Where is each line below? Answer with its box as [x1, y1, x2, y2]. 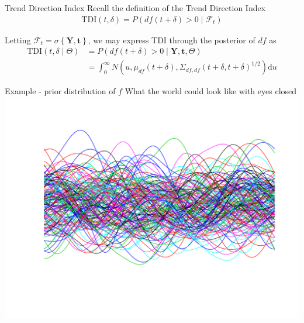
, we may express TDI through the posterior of [88, 33, 255, 46]
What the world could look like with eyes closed [125, 85, 297, 97]
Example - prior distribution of [5, 85, 116, 97]
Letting [5, 33, 31, 46]
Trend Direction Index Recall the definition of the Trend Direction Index [5, 2, 266, 13]
